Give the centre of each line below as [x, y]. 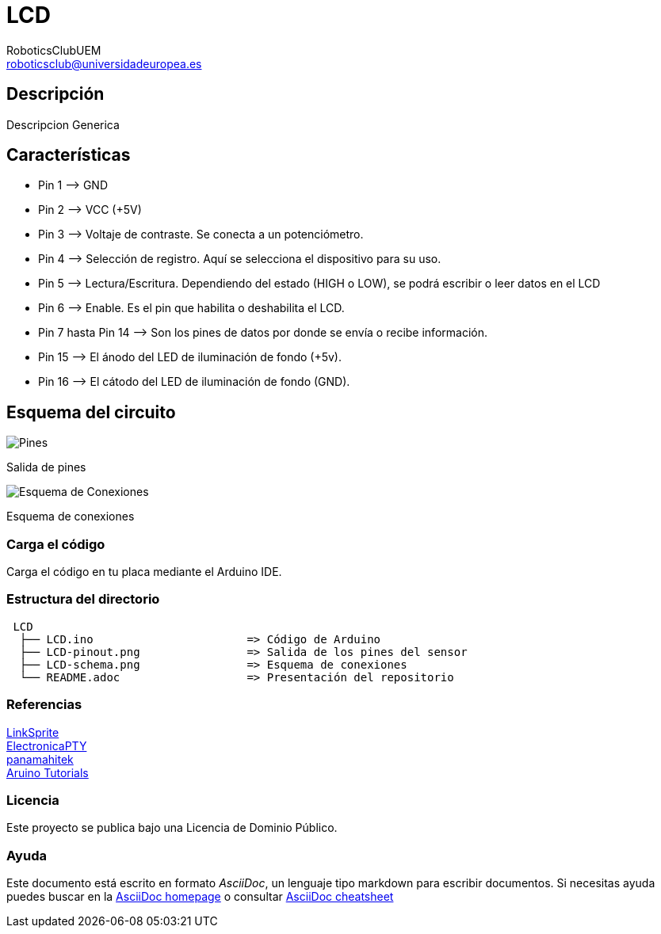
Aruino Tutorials [48, 772]
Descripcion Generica [63, 124]
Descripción [55, 94]
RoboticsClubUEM [54, 50]
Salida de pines [46, 467]
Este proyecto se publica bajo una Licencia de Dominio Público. [172, 828]
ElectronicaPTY [47, 745]
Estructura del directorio [83, 599]
